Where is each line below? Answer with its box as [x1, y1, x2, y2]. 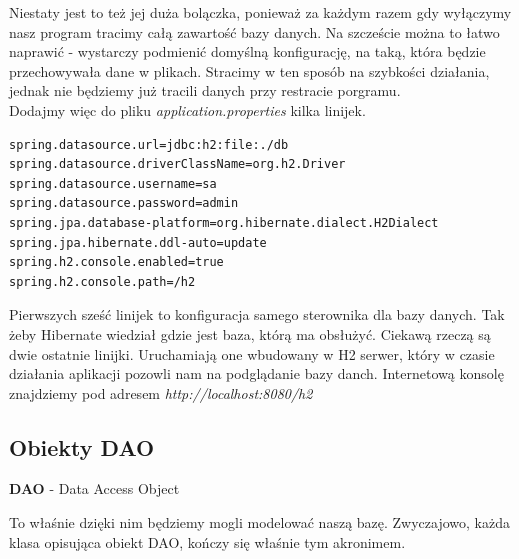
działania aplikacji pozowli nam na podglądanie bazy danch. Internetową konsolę [9, 363, 504, 384]
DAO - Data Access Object [9, 478, 180, 499]
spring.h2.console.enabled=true [9, 255, 224, 270]
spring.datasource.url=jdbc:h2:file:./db [9, 137, 289, 152]
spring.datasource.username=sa [9, 176, 217, 191]
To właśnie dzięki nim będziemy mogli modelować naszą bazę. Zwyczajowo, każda [9, 512, 511, 533]
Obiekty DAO [9, 431, 155, 462]
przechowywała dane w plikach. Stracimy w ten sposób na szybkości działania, [9, 60, 490, 81]
